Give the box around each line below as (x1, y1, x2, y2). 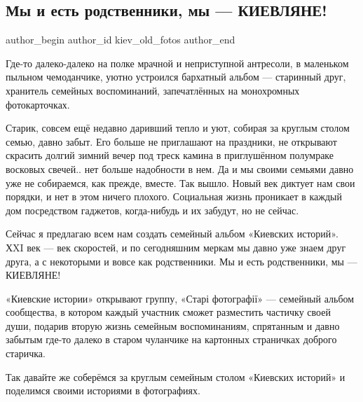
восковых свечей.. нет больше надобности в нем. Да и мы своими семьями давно (6, 161, 354, 176)
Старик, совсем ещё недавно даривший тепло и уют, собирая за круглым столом (6, 120, 350, 135)
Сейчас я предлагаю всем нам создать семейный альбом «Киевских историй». (6, 226, 338, 241)
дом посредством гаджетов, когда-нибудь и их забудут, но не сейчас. (6, 202, 299, 217)
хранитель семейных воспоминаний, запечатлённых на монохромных (6, 83, 300, 97)
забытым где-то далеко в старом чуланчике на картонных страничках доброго (6, 332, 337, 347)
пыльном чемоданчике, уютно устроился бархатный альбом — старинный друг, (6, 69, 346, 84)
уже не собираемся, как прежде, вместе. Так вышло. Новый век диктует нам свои (6, 175, 355, 190)
